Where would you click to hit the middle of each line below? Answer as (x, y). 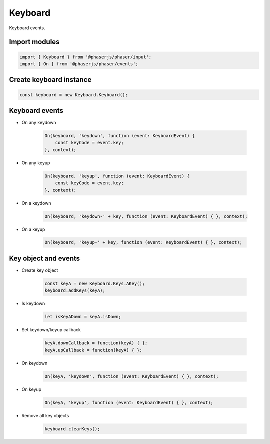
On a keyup (33, 229)
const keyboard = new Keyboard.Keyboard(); (74, 95)
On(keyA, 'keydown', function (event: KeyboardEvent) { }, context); (132, 376)
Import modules (34, 42)
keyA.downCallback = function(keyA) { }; (96, 343)
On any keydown (39, 123)
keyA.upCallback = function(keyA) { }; (93, 350)
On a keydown (37, 203)
